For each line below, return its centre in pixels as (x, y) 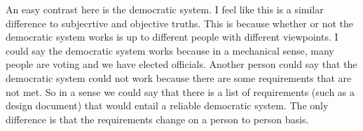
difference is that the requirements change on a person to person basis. (157, 119)
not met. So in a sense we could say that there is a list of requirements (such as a (180, 91)
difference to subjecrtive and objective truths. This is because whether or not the (180, 23)
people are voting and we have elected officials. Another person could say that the (181, 64)
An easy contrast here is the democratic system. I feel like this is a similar (165, 9)
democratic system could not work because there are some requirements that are (179, 77)
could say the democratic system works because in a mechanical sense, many (170, 50)
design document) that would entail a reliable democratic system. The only (167, 105)
